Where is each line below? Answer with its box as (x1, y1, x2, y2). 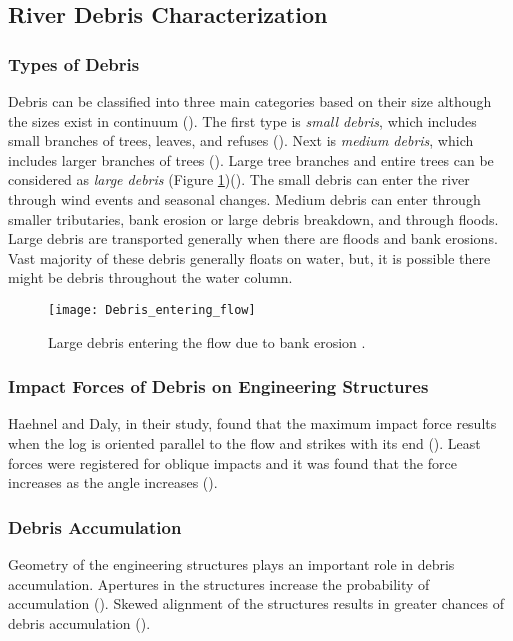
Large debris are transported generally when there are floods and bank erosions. (8, 228, 498, 249)
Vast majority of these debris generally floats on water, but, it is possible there (8, 247, 491, 268)
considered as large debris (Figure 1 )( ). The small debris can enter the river (8, 169, 470, 190)
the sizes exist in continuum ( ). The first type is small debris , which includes (8, 110, 477, 131)
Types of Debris (8, 51, 140, 76)
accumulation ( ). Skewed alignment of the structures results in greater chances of (8, 593, 505, 614)
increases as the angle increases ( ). (8, 472, 218, 493)
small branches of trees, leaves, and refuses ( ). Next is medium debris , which (8, 130, 474, 151)
